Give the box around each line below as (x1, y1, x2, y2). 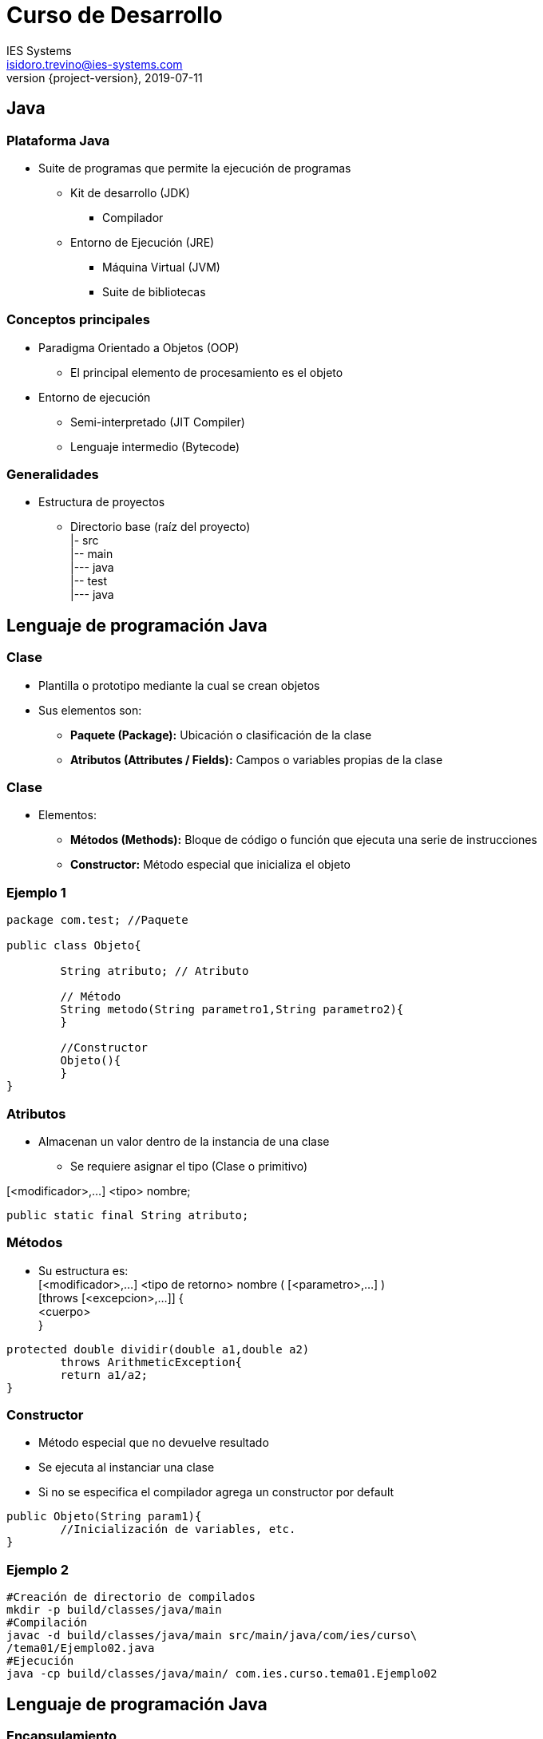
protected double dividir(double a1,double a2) (6, 1342, 310, 1356)
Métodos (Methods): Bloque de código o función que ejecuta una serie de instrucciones (70, 833, 537, 847)
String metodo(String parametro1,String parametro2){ (60, 1003, 404, 1016)
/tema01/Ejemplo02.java (6, 1642, 155, 1655)
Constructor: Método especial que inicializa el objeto (70, 858, 351, 872)
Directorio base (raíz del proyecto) (70, 520, 251, 534)
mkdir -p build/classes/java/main (6, 1603, 222, 1617)
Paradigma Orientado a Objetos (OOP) (38, 340, 240, 355)
